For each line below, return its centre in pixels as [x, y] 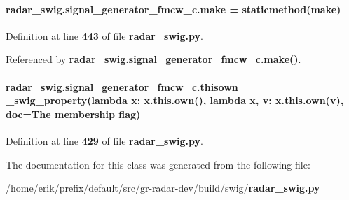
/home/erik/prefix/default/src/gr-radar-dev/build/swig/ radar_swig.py [163, 188]
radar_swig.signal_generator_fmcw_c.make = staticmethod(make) [173, 9]
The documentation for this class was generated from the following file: [158, 164]
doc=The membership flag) [73, 114]
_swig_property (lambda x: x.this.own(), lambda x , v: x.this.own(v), [175, 100]
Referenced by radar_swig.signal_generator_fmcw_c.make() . [153, 59]
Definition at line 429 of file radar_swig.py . [104, 140]
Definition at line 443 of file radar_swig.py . [104, 35]
